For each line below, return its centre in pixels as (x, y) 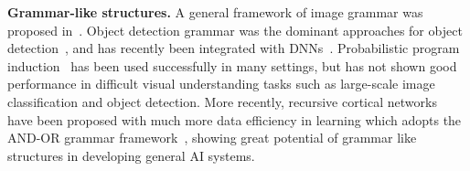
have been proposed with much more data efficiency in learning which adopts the (235, 119)
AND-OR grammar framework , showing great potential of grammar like (212, 138)
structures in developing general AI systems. (131, 155)
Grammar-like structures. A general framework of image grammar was (215, 12)
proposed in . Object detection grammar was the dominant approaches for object (235, 30)
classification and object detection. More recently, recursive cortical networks (222, 101)
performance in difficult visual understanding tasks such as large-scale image (221, 84)
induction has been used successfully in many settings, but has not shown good (232, 65)
